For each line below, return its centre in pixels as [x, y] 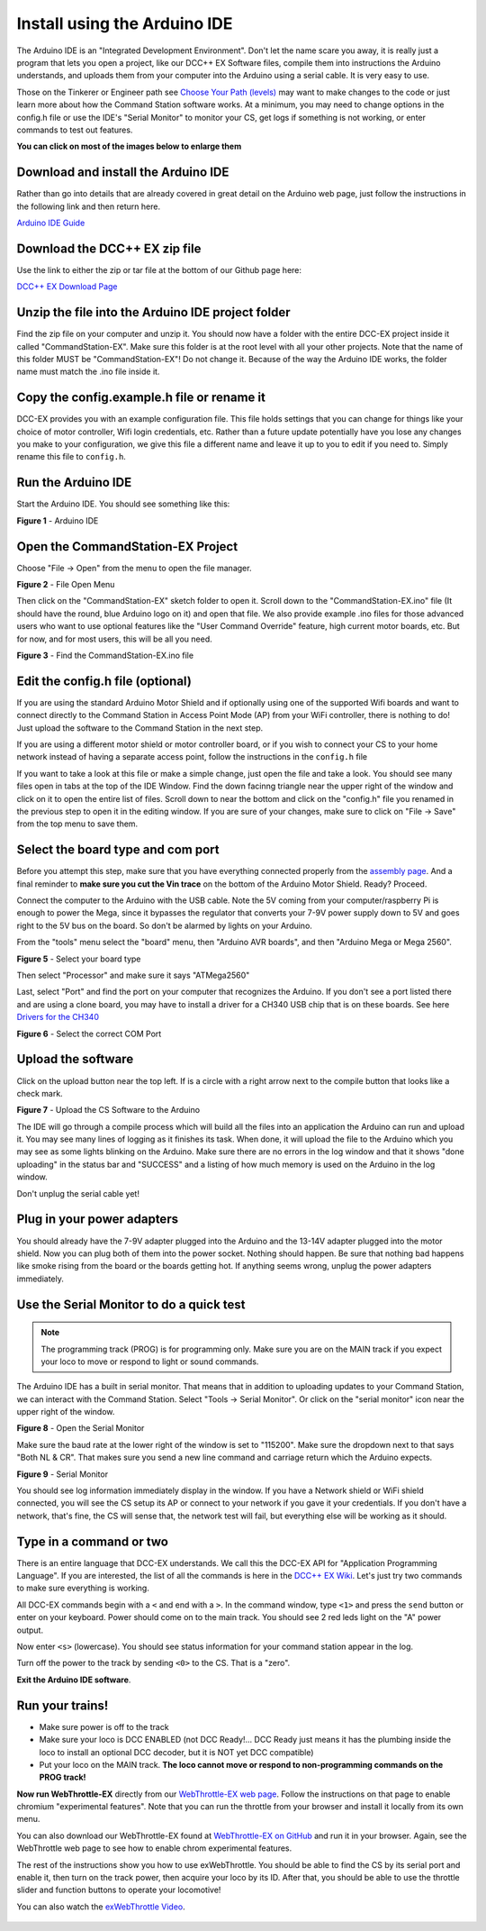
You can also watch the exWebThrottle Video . [101, 1907]
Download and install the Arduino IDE [123, 173]
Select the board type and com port [118, 850]
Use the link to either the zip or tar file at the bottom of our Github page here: [159, 269]
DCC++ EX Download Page [67, 287]
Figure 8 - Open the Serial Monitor [81, 1428]
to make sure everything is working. [83, 1588]
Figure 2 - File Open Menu [66, 585]
